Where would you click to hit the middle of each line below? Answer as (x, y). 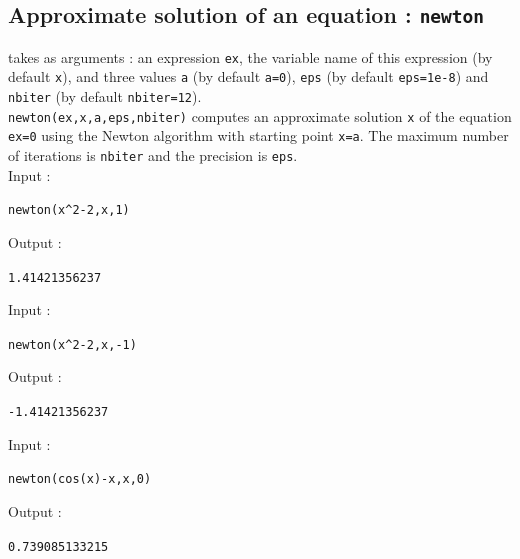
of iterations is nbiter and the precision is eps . (153, 155)
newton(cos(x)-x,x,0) (80, 479)
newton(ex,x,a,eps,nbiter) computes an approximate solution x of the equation (260, 115)
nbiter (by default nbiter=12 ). (105, 96)
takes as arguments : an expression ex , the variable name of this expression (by (250, 56)
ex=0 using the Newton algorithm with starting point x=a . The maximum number (258, 135)
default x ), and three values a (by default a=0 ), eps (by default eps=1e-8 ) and (248, 76)
